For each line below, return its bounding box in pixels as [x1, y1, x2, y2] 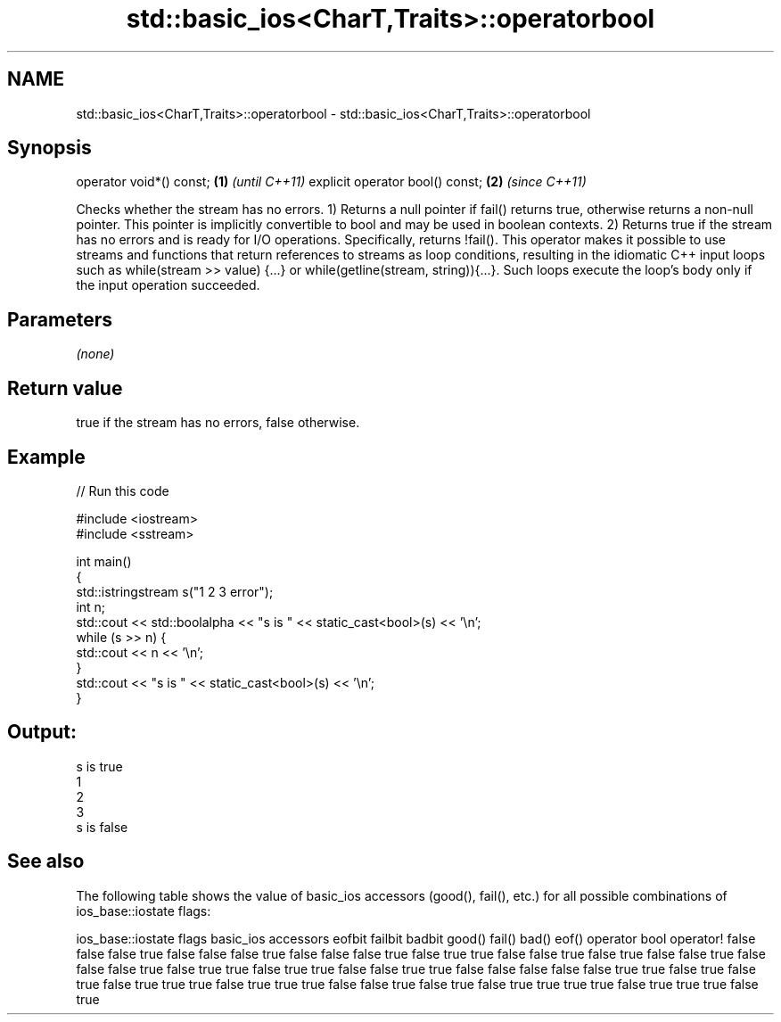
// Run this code [76, 482, 169, 499]
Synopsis [7, 136, 92, 160]
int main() [76, 553, 132, 569]
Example [7, 445, 86, 468]
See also [7, 850, 85, 873]
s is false [76, 819, 128, 835]
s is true [76, 758, 123, 774]
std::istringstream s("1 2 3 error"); [76, 583, 274, 599]
